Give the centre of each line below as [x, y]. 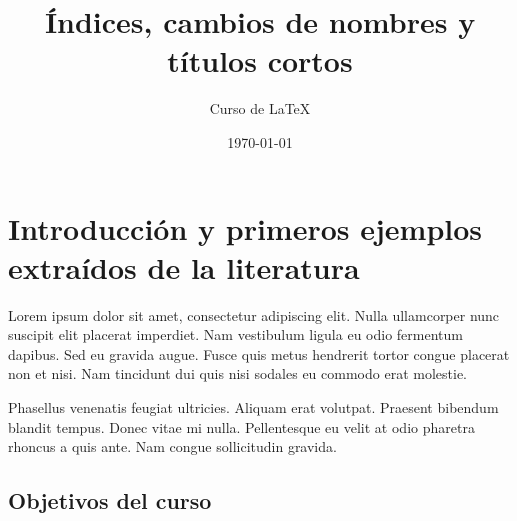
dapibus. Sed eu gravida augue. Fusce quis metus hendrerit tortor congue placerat [259, 353]
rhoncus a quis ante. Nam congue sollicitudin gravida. [172, 446]
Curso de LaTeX [260, 108]
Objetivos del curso [110, 500]
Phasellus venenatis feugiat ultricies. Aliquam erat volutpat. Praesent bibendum [253, 407]
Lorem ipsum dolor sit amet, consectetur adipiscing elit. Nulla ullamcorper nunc [254, 314]
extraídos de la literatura [184, 266]
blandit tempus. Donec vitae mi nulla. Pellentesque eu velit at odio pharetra [241, 426]
